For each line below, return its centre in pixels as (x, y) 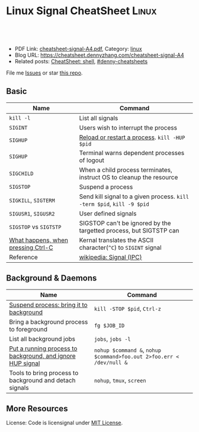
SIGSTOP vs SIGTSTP (35, 227)
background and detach (42, 380)
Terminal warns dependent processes (132, 153)
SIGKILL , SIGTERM (32, 200)
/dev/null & (111, 362)
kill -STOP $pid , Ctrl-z (128, 308)
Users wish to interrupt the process (128, 127)
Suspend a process (106, 186)
